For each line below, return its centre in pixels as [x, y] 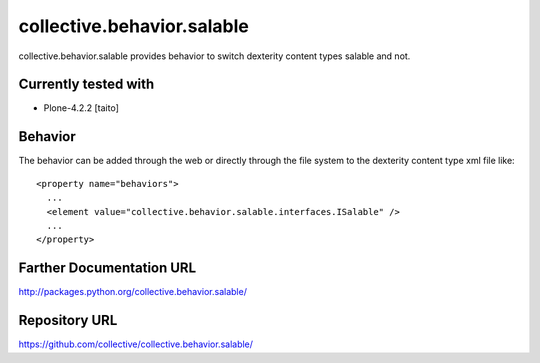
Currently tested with [86, 84]
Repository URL [68, 320]
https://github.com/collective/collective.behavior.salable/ [136, 344]
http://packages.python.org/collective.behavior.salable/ [132, 292]
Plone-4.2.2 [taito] [81, 108]
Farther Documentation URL [107, 268]
